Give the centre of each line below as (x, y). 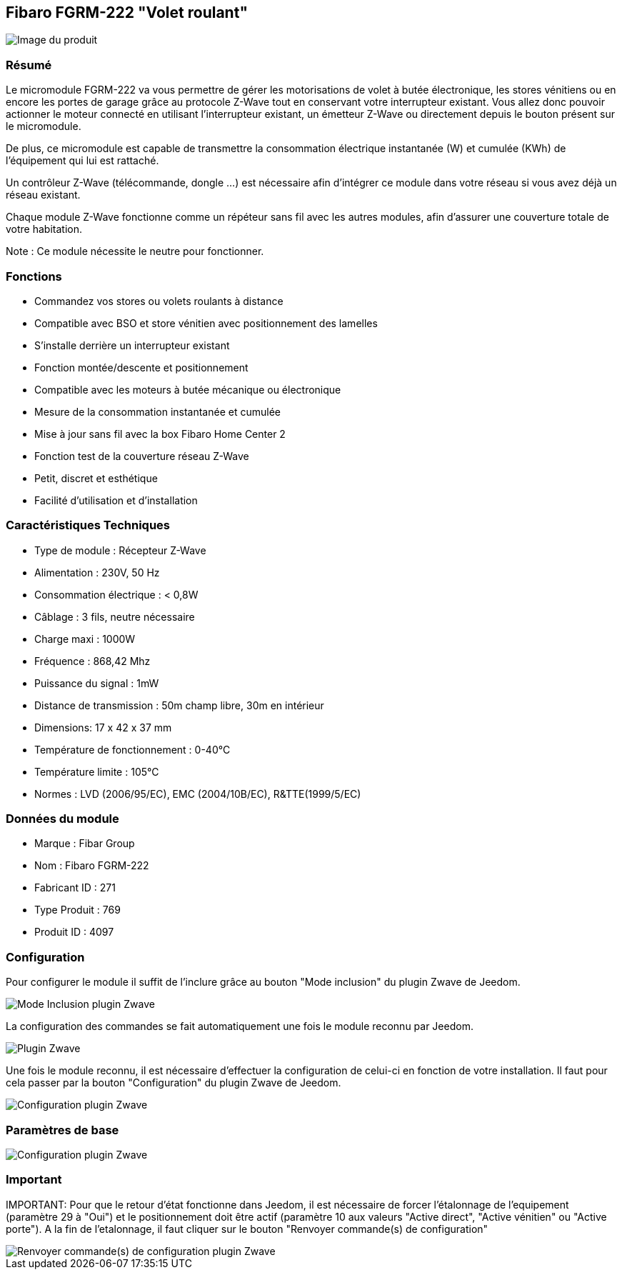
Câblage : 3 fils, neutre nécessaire (115, 616)
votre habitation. (44, 229)
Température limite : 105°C (97, 771)
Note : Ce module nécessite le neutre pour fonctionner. (135, 251)
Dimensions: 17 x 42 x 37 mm (103, 727)
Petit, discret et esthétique (96, 478)
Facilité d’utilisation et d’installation (116, 500)
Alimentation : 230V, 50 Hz (97, 572)
